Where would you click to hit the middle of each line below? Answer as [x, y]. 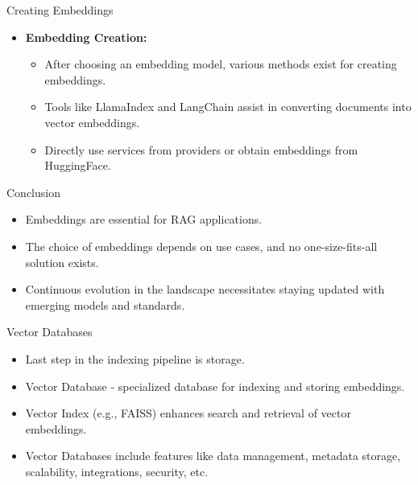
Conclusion [33, 192]
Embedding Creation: [86, 37]
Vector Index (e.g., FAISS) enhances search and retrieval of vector [188, 413]
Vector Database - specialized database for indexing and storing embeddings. [215, 386]
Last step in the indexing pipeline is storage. [135, 358]
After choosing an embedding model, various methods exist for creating [221, 64]
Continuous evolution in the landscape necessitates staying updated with [205, 289]
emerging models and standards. [105, 304]
